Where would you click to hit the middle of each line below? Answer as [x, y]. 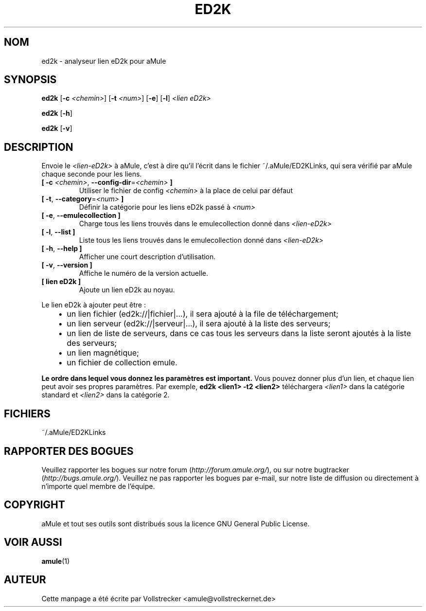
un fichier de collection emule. [122, 363]
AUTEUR [25, 580]
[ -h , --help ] [62, 249]
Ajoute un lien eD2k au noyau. [127, 290]
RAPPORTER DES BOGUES [69, 451]
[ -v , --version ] [67, 265]
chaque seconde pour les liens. [92, 174]
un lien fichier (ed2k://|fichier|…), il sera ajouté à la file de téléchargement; [203, 314]
